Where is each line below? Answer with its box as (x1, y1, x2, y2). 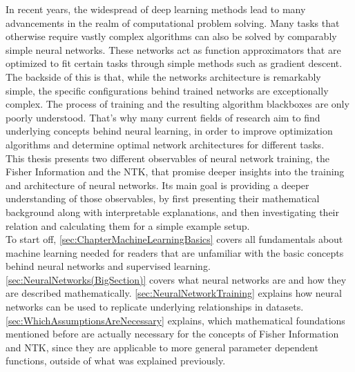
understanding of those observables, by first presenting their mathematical (6, 191, 320, 206)
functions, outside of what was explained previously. (6, 353, 226, 368)
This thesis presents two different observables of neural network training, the (6, 150, 329, 165)
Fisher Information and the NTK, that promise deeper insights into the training (6, 164, 345, 179)
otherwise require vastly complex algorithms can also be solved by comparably (6, 29, 337, 43)
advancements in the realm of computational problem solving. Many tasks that (6, 15, 340, 30)
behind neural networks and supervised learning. (6, 259, 211, 273)
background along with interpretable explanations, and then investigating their (6, 204, 339, 219)
